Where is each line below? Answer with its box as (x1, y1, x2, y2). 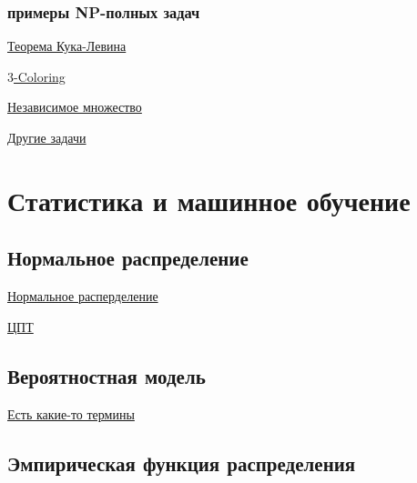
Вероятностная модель (7, 361, 206, 389)
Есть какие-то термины (7, 404, 135, 423)
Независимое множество (7, 97, 142, 116)
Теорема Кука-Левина (7, 36, 127, 55)
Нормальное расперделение (7, 287, 158, 306)
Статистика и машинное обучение (7, 181, 411, 218)
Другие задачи (7, 128, 86, 146)
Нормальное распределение (7, 244, 249, 272)
